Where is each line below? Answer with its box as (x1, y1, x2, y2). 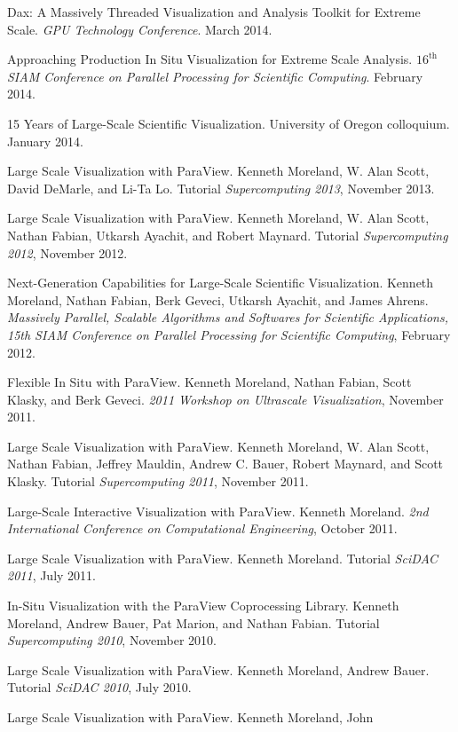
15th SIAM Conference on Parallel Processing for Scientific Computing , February (7, 325, 451, 343)
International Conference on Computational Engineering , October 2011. (7, 519, 398, 538)
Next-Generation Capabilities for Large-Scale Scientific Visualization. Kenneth (7, 273, 434, 292)
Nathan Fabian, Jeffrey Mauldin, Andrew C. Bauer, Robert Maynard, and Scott (7, 454, 444, 473)
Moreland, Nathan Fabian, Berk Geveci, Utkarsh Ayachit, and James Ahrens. (7, 290, 429, 309)
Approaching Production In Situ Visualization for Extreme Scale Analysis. (7, 50, 413, 68)
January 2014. (7, 131, 83, 150)
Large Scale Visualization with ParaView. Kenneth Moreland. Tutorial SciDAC (7, 548, 438, 567)
